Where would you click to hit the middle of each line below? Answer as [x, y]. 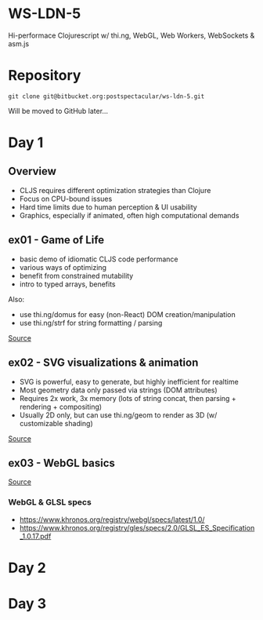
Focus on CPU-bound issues [66, 199]
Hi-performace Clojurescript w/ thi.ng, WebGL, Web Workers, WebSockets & [131, 35]
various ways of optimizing [63, 267]
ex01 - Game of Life [56, 240]
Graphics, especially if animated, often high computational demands [129, 215]
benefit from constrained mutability [76, 275]
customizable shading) [56, 423]
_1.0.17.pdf [35, 536]
